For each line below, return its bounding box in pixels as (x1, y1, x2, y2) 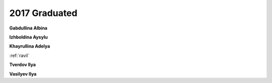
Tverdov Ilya (9, 61, 36, 67)
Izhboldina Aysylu (9, 34, 48, 40)
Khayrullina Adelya (9, 43, 50, 49)
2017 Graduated (9, 7, 78, 18)
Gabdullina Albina (9, 25, 48, 31)
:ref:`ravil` (9, 52, 30, 58)
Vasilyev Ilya (9, 70, 37, 77)
